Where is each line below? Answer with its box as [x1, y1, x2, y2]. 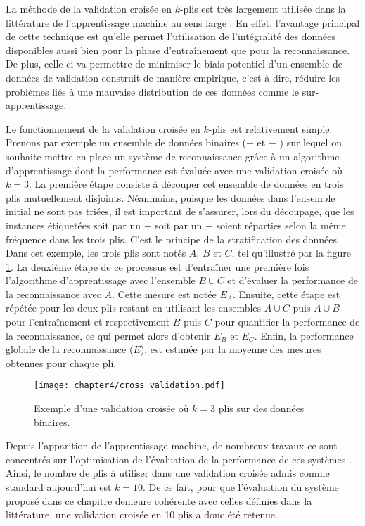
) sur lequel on [279, 135, 342, 150]
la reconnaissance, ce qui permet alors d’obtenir [6, 328, 211, 342]
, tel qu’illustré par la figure [231, 245, 351, 260]
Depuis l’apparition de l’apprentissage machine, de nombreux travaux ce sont [6, 438, 338, 453]
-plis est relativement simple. [208, 121, 333, 136]
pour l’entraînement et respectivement [6, 314, 170, 329]
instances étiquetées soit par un [6, 217, 141, 232]
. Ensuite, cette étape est [232, 286, 340, 301]
